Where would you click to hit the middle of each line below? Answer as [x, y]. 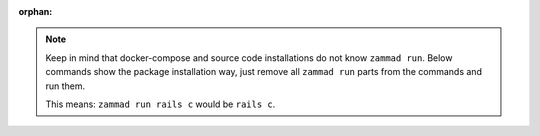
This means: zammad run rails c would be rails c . [160, 104]
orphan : [35, 11]
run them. [65, 86]
